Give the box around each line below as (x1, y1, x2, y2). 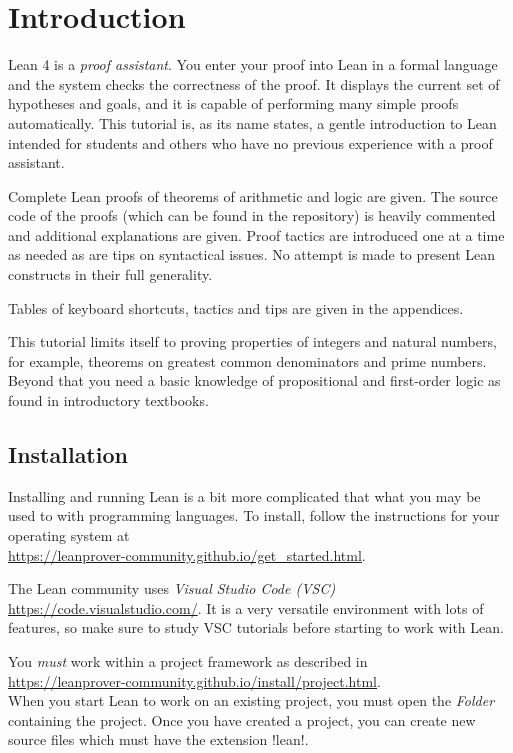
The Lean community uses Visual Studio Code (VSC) (8, 578, 336, 599)
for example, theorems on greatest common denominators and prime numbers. (8, 350, 487, 371)
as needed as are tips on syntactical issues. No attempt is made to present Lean (8, 244, 495, 265)
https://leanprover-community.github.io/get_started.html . (8, 544, 366, 565)
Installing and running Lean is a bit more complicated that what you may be (8, 485, 481, 506)
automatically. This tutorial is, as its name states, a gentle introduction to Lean (8, 112, 497, 133)
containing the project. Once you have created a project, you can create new (8, 709, 476, 730)
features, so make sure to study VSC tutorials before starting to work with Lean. (8, 617, 504, 638)
